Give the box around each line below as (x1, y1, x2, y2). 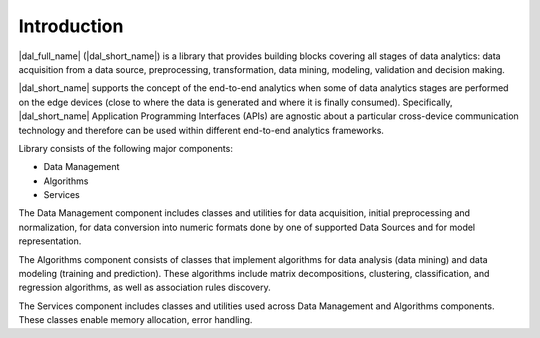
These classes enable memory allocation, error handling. (18, 314, 253, 326)
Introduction (18, 15, 124, 37)
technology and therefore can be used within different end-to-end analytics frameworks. (18, 124, 385, 136)
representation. (18, 235, 82, 247)
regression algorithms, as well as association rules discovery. (18, 281, 272, 294)
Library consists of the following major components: (18, 142, 234, 154)
